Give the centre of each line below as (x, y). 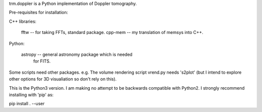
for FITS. (42, 61)
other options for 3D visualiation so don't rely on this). (63, 79)
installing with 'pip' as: (31, 95)
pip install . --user (27, 104)
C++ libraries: (23, 21)
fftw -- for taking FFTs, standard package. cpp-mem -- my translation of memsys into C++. (112, 32)
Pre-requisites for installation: (38, 13)
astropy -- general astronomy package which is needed (77, 54)
